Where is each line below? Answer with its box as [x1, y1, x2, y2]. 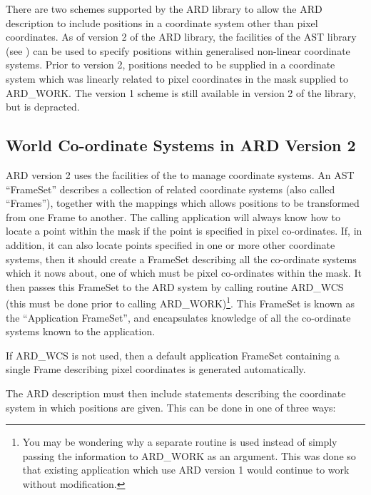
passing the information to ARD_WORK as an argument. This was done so [22, 448, 356, 463]
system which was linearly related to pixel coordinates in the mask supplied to [6, 71, 349, 86]
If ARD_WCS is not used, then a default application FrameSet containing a [6, 347, 340, 362]
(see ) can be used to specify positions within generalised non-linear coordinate [6, 43, 350, 58]
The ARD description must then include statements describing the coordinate [6, 385, 346, 400]
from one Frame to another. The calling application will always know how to [6, 209, 340, 224]
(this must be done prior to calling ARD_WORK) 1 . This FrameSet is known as [6, 294, 355, 310]
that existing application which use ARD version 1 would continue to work [22, 462, 350, 477]
